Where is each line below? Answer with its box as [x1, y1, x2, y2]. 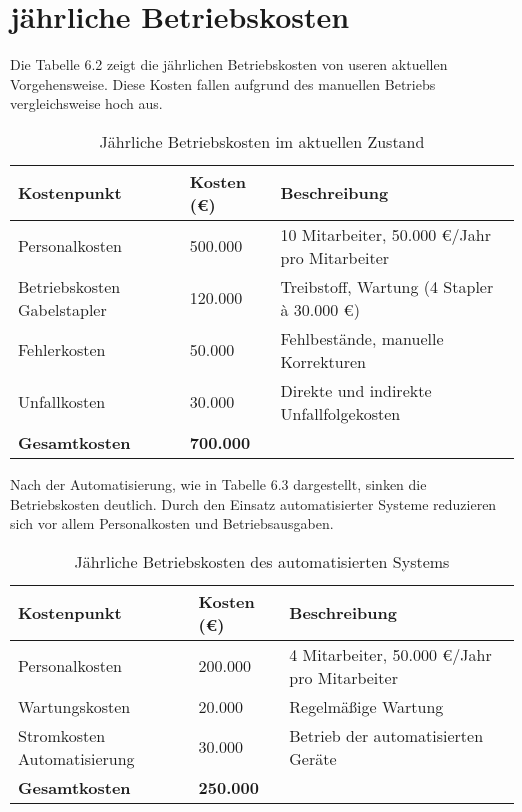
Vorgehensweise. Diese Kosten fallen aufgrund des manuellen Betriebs [10, 73, 436, 94]
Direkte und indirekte [280, 378, 432, 402]
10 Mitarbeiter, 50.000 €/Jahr [280, 222, 491, 246]
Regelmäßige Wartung [289, 694, 444, 718]
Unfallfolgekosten [280, 401, 401, 425]
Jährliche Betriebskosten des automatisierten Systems [74, 549, 450, 573]
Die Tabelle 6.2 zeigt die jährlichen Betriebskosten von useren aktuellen [10, 54, 448, 75]
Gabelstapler [18, 297, 107, 321]
